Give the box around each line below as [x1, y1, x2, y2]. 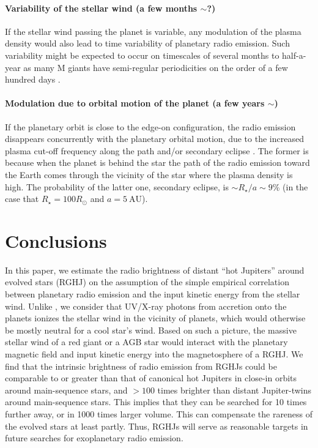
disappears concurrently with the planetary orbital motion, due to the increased [5, 132, 304, 145]
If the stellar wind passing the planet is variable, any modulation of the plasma [5, 24, 301, 37]
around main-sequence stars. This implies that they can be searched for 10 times [5, 395, 307, 408]
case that [5, 192, 39, 205]
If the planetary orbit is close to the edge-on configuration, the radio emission [5, 120, 296, 133]
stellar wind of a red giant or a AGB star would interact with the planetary [5, 335, 288, 348]
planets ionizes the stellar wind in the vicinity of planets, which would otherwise [5, 312, 306, 324]
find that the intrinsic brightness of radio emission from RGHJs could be [5, 359, 277, 372]
